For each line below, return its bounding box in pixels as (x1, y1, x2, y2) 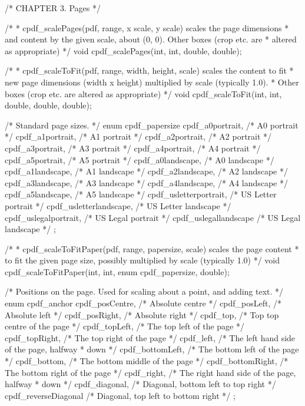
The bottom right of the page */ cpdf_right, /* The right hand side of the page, (5, 366, 296, 378)
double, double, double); (5, 99, 92, 111)
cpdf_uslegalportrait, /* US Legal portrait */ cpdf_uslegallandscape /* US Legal (5, 211, 301, 223)
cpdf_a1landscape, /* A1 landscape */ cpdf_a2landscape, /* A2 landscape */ (5, 165, 288, 177)
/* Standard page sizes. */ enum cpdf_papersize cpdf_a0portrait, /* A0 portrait (5, 118, 299, 131)
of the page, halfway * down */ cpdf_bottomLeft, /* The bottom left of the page (5, 343, 299, 355)
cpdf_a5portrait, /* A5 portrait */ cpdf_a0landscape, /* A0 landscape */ (5, 153, 274, 166)
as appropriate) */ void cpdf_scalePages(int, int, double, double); (5, 44, 242, 57)
